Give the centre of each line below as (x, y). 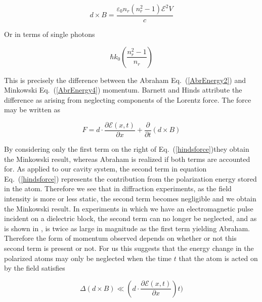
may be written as (32, 110)
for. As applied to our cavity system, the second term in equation (105, 169)
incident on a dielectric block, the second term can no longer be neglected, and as (130, 218)
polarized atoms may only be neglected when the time (88, 258)
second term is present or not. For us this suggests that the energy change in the (129, 248)
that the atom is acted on (218, 258)
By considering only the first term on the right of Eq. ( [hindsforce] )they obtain (127, 149)
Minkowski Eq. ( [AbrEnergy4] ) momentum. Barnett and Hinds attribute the (123, 90)
